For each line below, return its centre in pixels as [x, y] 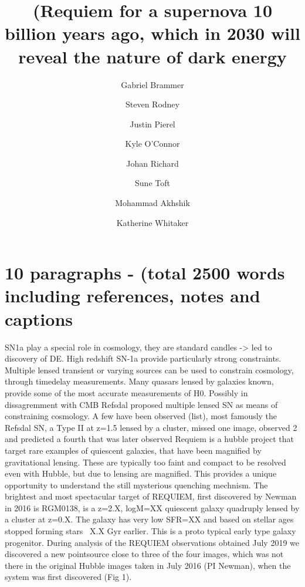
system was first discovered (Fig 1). [68, 577]
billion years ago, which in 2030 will [152, 33]
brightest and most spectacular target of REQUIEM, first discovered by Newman [151, 496]
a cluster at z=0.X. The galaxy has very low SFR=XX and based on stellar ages [149, 519]
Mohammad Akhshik [152, 203]
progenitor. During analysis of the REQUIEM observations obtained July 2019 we [152, 542]
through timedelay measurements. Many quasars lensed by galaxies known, [139, 381]
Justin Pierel [152, 124]
